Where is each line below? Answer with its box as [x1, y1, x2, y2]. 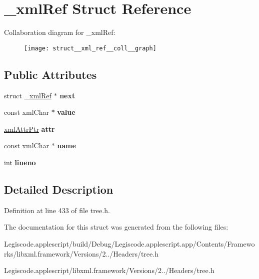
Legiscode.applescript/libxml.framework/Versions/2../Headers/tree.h [4, 265, 214, 276]
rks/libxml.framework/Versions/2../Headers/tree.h [4, 248, 158, 259]
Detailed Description [4, 181, 113, 197]
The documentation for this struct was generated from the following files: [4, 222, 228, 232]
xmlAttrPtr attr [4, 123, 55, 134]
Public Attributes [4, 66, 97, 82]
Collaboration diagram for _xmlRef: [4, 27, 115, 37]
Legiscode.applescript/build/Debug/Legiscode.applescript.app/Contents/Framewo [4, 238, 255, 249]
